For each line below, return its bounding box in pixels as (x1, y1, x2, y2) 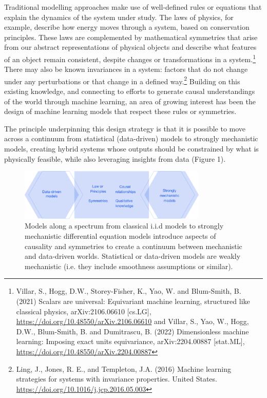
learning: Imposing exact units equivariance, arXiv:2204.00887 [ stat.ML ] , (16, 336, 245, 347)
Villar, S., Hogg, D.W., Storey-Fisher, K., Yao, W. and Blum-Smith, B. (16, 286, 241, 296)
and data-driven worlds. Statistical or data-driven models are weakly (25, 251, 241, 261)
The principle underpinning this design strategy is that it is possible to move (4, 123, 246, 134)
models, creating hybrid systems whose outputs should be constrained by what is (4, 143, 259, 154)
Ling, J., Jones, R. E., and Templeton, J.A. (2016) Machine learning (16, 363, 232, 374)
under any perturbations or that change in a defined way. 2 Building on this (4, 74, 240, 86)
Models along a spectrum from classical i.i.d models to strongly (25, 220, 224, 231)
